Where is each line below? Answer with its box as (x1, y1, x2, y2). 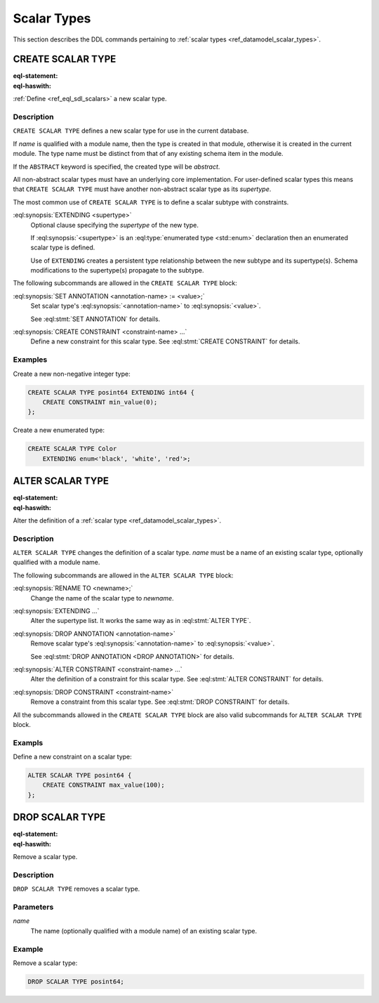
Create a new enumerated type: (13, 426, 105, 435)
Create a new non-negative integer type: (13, 369, 131, 378)
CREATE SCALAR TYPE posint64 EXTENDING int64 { (27, 388, 194, 396)
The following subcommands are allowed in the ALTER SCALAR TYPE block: (13, 571, 234, 579)
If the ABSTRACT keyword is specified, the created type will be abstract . (13, 162, 220, 171)
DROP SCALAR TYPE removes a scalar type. (13, 885, 140, 893)
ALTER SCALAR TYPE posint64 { (27, 771, 132, 780)
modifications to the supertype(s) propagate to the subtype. (30, 266, 204, 275)
